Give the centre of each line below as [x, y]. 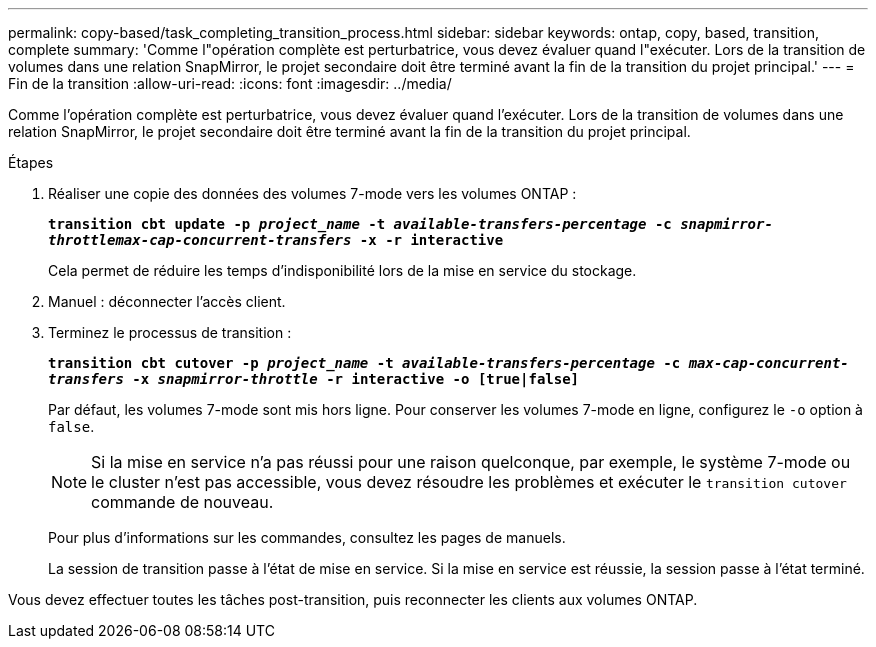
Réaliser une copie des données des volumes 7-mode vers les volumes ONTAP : [312, 193]
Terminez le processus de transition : [170, 332]
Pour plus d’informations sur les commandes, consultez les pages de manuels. [307, 537]
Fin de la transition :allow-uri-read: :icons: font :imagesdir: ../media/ [230, 83]
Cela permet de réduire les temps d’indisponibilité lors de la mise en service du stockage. [342, 270]
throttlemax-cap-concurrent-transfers [200, 240]
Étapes [31, 162]
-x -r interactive [431, 240]
